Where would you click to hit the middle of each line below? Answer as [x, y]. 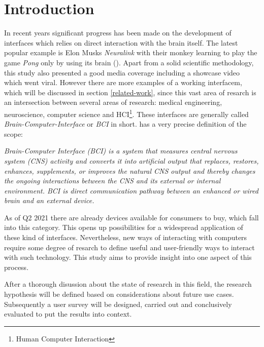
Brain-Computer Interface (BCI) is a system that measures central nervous [121, 151]
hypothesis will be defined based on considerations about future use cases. [119, 294]
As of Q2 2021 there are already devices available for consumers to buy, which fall [131, 217]
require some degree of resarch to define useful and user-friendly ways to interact [129, 247]
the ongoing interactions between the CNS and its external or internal [112, 181]
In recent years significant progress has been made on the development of [118, 33]
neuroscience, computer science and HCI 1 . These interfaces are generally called [126, 113]
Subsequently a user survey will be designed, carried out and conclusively [118, 304]
